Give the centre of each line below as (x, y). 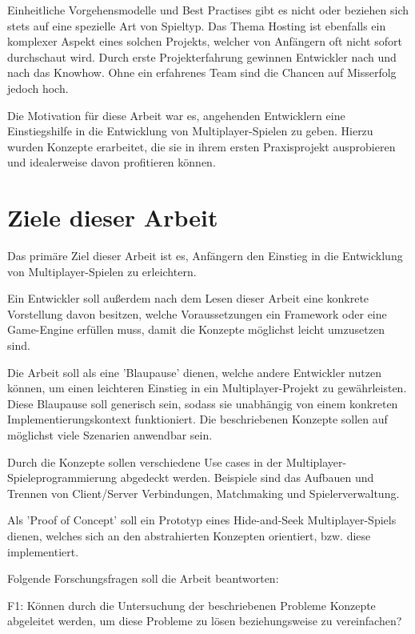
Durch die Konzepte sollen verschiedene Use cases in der (145, 461)
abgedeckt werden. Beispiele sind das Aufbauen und (247, 478)
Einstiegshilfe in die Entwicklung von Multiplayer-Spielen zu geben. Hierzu (190, 131)
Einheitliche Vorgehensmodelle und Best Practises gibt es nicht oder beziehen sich (208, 10)
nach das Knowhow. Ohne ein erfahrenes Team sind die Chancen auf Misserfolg (202, 72)
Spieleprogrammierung (62, 478)
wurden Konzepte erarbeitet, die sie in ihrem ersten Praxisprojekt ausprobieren (202, 146)
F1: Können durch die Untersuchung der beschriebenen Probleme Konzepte (192, 605)
